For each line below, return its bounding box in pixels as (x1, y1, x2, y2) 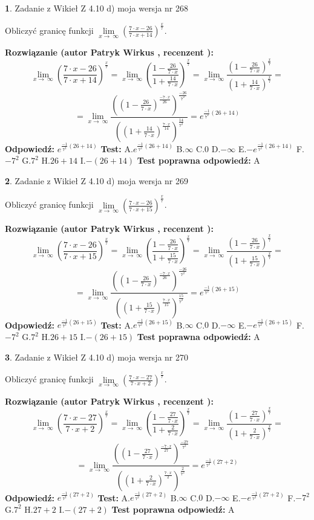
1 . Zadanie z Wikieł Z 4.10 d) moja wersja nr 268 (5, 2, 189, 14)
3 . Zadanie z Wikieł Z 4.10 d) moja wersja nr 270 (5, 350, 189, 363)
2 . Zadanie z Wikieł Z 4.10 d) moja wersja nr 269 (5, 174, 189, 187)
